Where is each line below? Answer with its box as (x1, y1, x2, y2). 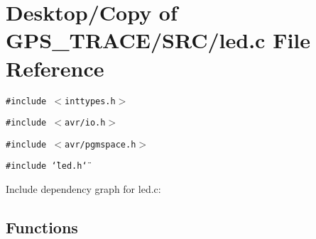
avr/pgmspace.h (65, 139, 136, 150)
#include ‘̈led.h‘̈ (6, 161, 87, 172)
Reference (6, 53, 104, 82)
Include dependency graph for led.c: (6, 182, 161, 196)
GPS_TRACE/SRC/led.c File (6, 26, 311, 55)
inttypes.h (65, 96, 116, 106)
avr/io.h (65, 118, 106, 128)
